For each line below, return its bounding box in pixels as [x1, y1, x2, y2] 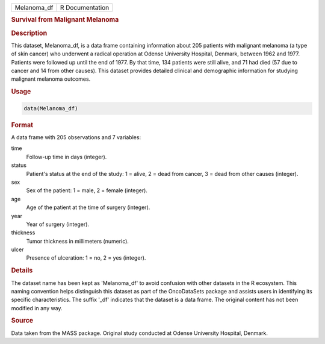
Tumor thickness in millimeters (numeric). [26, 237, 129, 245]
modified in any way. [11, 304, 63, 311]
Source [11, 316, 34, 325]
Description [11, 29, 48, 37]
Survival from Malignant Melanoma [11, 16, 119, 24]
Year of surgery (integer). [26, 220, 90, 228]
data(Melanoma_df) [23, 105, 78, 111]
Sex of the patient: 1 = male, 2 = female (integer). [26, 187, 147, 194]
